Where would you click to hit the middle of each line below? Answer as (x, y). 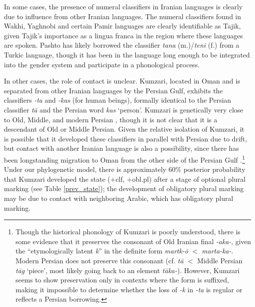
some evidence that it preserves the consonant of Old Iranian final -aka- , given (133, 241)
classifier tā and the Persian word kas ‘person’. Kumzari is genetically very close (124, 109)
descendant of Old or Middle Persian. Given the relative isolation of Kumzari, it (124, 129)
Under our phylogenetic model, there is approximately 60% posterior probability (125, 169)
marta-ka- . (217, 251)
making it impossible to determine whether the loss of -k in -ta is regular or (129, 289)
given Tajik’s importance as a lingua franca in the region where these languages (124, 35)
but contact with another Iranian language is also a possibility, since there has (121, 148)
